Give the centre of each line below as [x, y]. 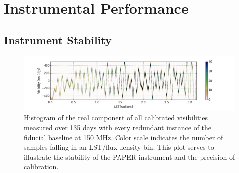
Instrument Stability [58, 40]
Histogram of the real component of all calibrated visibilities [116, 118]
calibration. [41, 166]
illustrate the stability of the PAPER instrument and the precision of [129, 156]
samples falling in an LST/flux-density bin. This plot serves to [119, 147]
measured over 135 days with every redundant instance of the [118, 127]
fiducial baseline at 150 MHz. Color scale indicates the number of [123, 137]
